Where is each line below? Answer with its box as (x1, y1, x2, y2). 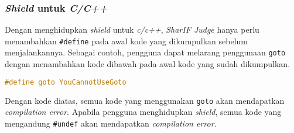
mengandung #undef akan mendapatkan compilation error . (5, 117, 217, 129)
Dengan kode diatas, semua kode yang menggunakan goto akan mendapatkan (5, 94, 285, 106)
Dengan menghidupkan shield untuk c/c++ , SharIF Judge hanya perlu (5, 23, 259, 36)
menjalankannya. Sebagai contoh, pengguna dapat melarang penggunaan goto (5, 46, 286, 58)
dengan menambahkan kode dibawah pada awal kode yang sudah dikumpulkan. (5, 58, 290, 70)
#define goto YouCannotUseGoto (5, 78, 127, 86)
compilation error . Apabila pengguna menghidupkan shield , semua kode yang (5, 106, 282, 118)
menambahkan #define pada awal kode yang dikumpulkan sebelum (5, 34, 248, 47)
